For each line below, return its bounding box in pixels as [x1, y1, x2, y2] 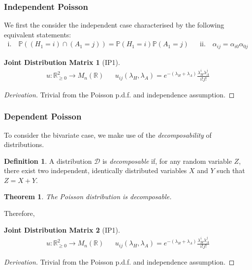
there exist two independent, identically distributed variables [4, 165, 187, 176]
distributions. [4, 139, 44, 150]
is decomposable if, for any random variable [102, 155, 232, 166]
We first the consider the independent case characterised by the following [4, 20, 224, 30]
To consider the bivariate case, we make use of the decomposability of [4, 129, 212, 140]
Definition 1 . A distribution [4, 155, 92, 166]
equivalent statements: [4, 29, 71, 39]
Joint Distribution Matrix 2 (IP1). [4, 224, 120, 235]
